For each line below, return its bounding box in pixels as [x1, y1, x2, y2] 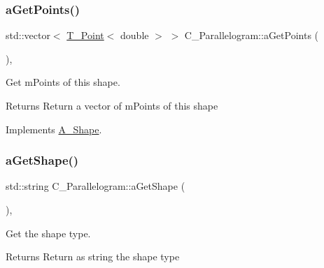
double [120, 28, 149, 43]
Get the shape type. [6, 225, 91, 240]
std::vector [6, 28, 50, 43]
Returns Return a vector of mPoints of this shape [6, 98, 218, 112]
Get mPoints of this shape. [6, 75, 120, 89]
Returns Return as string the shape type [6, 249, 180, 264]
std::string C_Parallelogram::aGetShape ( [6, 179, 185, 193]
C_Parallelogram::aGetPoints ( [184, 28, 319, 43]
